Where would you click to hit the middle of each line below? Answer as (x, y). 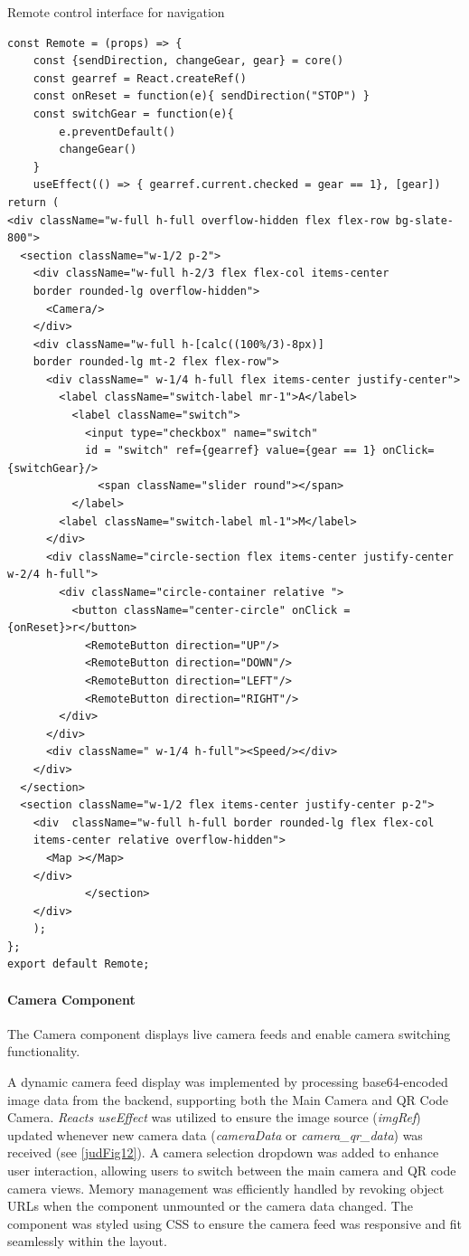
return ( (33, 202)
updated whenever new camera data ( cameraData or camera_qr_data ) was (215, 1134)
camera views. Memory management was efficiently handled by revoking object (226, 1188)
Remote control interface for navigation (116, 12)
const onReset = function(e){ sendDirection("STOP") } (201, 96)
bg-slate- (424, 220)
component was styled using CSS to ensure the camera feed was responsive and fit (235, 1223)
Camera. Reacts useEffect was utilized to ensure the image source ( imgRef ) (214, 1117)
